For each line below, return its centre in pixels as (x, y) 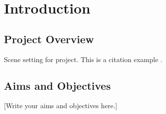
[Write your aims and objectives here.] (61, 106)
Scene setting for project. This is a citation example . (83, 59)
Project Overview (49, 39)
